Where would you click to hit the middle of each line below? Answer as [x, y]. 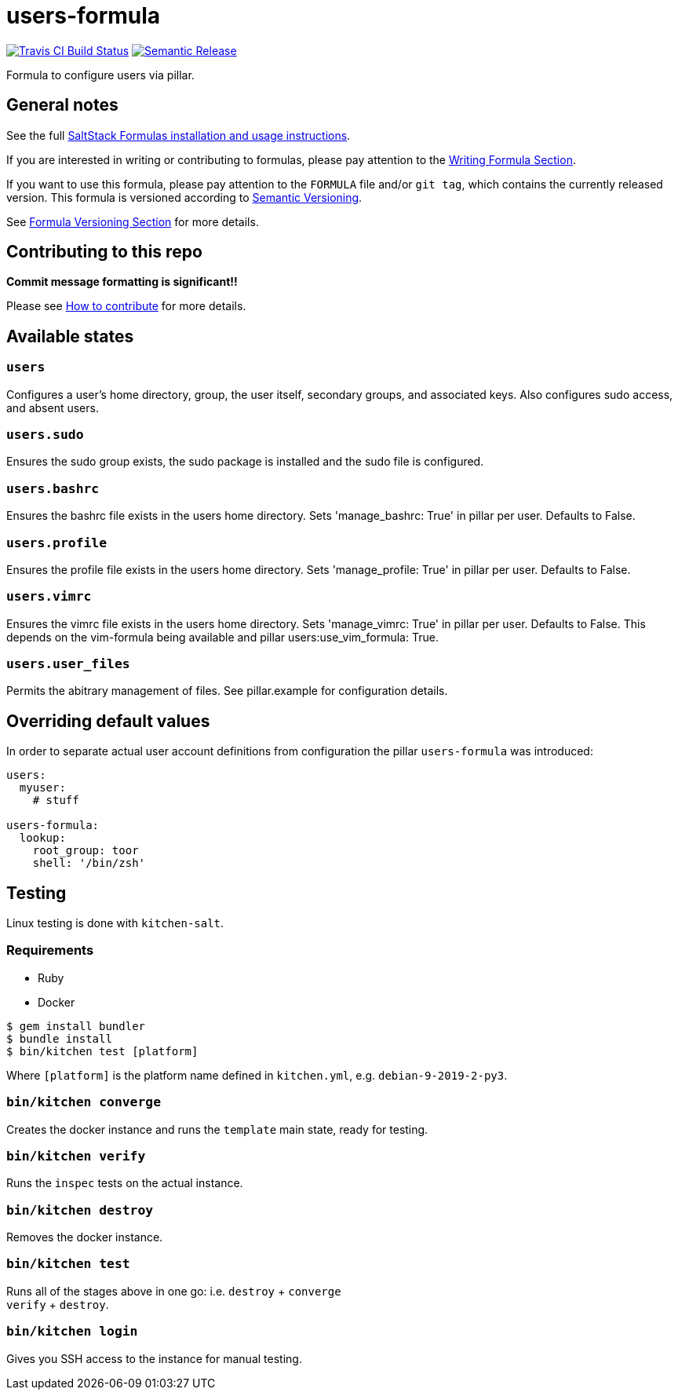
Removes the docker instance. [85, 1237]
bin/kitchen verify [76, 1156]
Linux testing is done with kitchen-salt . [115, 923]
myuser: [42, 788]
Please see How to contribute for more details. [126, 306]
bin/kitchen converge [84, 1102]
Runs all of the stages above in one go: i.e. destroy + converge [174, 1291]
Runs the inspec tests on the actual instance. [125, 1183]
